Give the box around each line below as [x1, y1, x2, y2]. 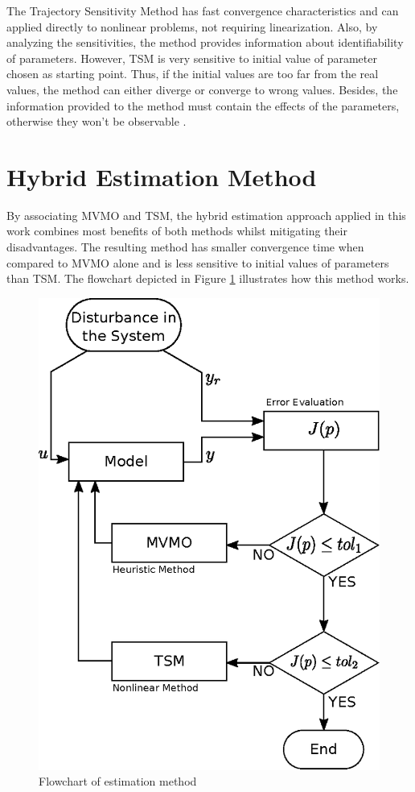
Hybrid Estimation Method [6, 160, 317, 193]
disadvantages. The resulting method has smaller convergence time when [6, 238, 364, 255]
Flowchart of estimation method [39, 773, 197, 790]
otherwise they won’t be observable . [6, 113, 187, 130]
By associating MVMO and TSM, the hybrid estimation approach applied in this [6, 206, 406, 223]
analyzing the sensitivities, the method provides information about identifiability [6, 34, 404, 51]
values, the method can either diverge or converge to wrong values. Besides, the [6, 81, 398, 97]
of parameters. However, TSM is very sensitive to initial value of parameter [6, 49, 377, 66]
